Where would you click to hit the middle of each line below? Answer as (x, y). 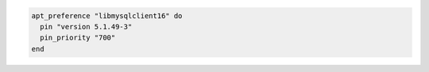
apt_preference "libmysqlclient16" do (107, 15)
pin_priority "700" (78, 38)
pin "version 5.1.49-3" (86, 27)
